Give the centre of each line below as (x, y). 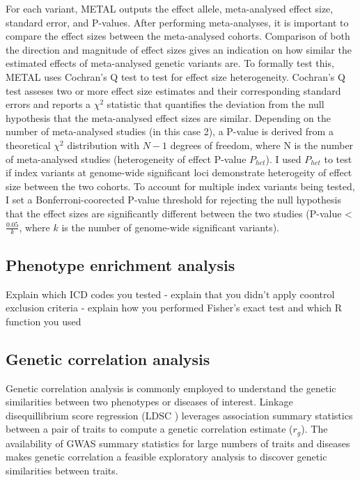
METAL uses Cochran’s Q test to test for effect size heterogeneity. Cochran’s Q (175, 76)
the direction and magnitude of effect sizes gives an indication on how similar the (179, 49)
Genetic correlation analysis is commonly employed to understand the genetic (171, 388)
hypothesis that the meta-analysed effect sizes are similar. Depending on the (168, 117)
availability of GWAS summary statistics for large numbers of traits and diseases (178, 443)
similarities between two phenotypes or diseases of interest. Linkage (149, 402)
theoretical (28, 145)
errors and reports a (48, 104)
